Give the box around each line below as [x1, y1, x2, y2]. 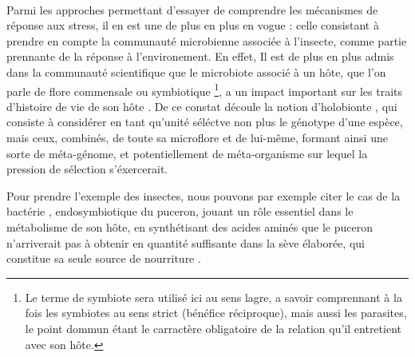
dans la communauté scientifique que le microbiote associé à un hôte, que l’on [6, 63, 386, 80]
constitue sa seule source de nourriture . [6, 250, 201, 267]
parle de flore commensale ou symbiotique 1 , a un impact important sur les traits [6, 80, 403, 99]
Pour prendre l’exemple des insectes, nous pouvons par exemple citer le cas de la [6, 187, 401, 204]
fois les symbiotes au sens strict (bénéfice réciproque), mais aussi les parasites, [25, 304, 407, 321]
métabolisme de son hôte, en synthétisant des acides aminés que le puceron [6, 218, 373, 235]
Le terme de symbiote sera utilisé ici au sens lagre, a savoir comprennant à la [25, 288, 402, 305]
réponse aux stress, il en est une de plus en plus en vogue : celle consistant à [6, 17, 379, 34]
